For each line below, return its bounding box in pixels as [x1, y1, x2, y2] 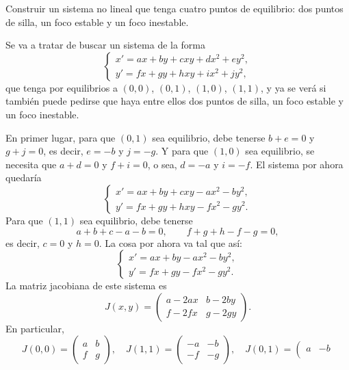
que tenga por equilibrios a [5, 80, 118, 94]
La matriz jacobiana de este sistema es [5, 278, 167, 293]
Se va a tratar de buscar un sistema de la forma [5, 38, 206, 52]
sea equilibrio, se [245, 144, 315, 158]
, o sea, [147, 157, 177, 171]
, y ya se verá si [261, 80, 326, 94]
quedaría [5, 170, 42, 185]
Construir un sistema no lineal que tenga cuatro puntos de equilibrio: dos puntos [5, 1, 344, 15]
